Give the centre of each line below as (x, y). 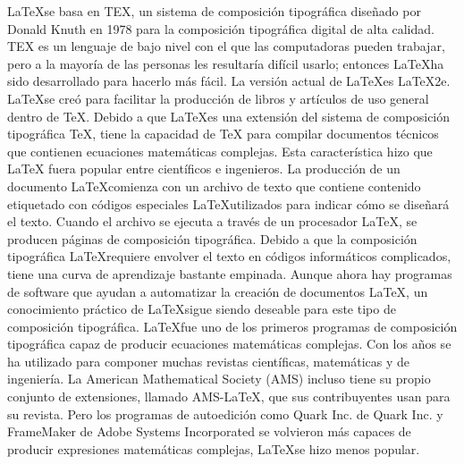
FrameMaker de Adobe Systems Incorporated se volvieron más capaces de (209, 431)
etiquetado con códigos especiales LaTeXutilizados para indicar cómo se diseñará (228, 203)
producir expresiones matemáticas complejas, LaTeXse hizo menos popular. (214, 448)
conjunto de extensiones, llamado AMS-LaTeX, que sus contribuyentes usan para (229, 397)
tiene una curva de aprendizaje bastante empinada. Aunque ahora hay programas (230, 273)
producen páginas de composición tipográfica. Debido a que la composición (212, 238)
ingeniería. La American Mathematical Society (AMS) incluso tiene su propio (219, 379)
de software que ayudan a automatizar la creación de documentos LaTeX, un (218, 291)
